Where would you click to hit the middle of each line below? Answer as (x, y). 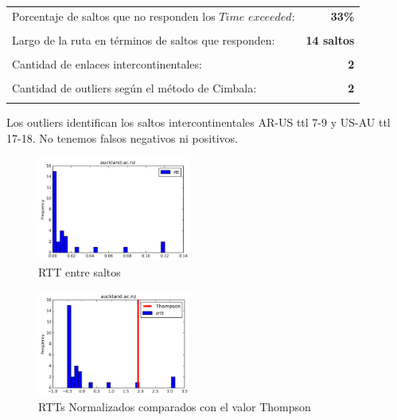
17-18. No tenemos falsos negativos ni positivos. (122, 137)
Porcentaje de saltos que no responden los (114, 16)
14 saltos (330, 39)
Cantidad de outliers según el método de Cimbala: (134, 88)
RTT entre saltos (80, 272)
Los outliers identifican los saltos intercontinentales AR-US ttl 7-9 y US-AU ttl (198, 122)
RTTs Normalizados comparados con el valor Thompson (175, 407)
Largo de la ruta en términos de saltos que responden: (144, 39)
